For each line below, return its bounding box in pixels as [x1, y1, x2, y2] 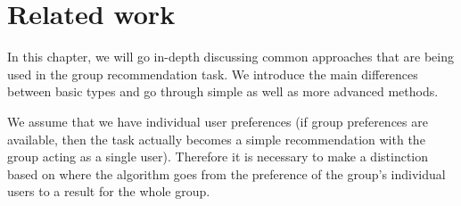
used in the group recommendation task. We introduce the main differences [7, 64, 418, 83]
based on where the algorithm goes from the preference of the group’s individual [7, 164, 446, 183]
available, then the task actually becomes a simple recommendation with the [7, 129, 425, 148]
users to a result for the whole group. [7, 182, 210, 201]
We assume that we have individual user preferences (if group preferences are [7, 111, 428, 130]
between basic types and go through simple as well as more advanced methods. [7, 82, 439, 101]
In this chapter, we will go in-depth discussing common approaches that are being [7, 47, 454, 66]
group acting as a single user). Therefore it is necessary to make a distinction [7, 147, 429, 166]
